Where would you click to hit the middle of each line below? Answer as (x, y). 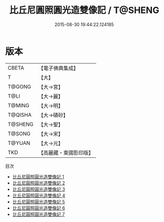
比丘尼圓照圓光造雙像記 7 (39, 214)
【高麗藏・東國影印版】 (66, 152)
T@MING (19, 105)
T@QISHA (20, 115)
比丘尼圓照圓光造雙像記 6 (39, 208)
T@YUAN (19, 143)
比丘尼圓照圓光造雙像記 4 (39, 195)
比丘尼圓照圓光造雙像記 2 (39, 183)
